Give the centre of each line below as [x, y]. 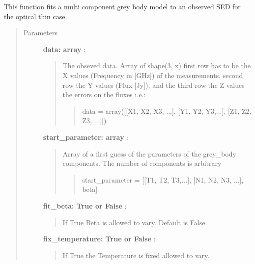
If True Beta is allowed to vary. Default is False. [135, 222]
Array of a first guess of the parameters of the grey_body [149, 153]
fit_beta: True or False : [85, 205]
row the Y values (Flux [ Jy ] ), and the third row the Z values [154, 85]
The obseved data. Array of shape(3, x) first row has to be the [156, 66]
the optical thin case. [36, 16]
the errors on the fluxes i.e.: [104, 94]
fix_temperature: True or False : [99, 239]
